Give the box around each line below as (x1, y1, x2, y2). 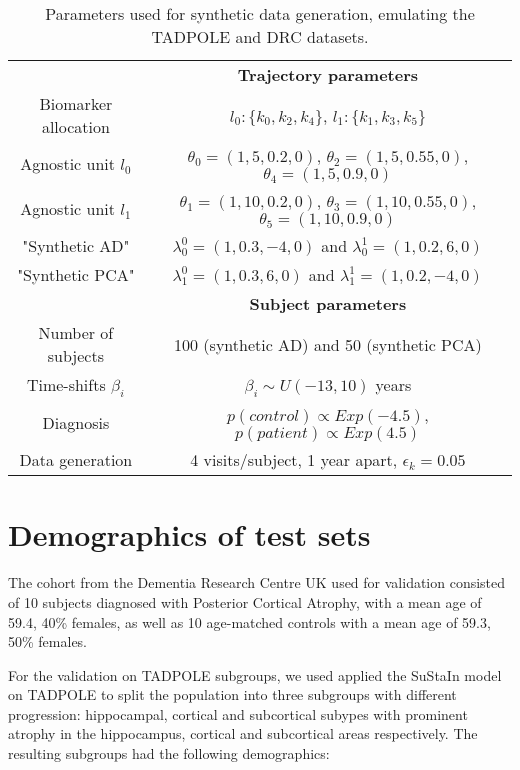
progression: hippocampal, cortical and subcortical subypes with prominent (8, 703, 468, 724)
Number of (38, 321, 114, 344)
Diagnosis (42, 411, 110, 435)
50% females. (8, 631, 88, 652)
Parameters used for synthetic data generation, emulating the (45, 2, 475, 25)
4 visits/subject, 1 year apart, (190, 448, 398, 472)
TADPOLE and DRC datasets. (151, 25, 369, 48)
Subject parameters (249, 292, 407, 315)
